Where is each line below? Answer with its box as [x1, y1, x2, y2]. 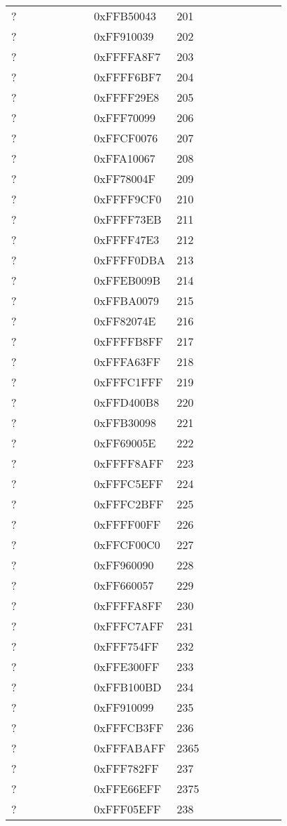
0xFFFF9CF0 [94, 191, 162, 207]
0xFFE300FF [94, 658, 160, 675]
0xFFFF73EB [94, 211, 162, 227]
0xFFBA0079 [94, 292, 159, 309]
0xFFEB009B [94, 272, 161, 288]
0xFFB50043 [94, 8, 156, 24]
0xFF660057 [94, 577, 154, 593]
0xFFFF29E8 [94, 89, 160, 105]
